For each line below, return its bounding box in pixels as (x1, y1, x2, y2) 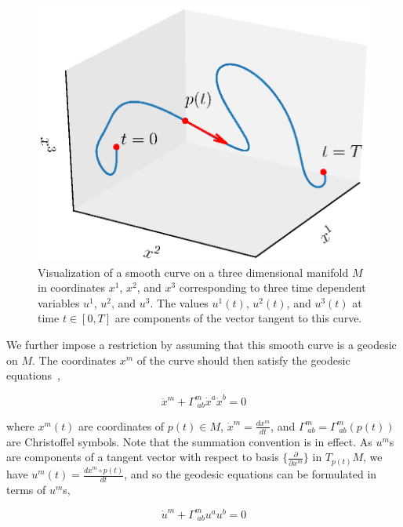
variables (38, 294, 80, 311)
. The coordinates (32, 351, 117, 368)
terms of (6, 482, 46, 498)
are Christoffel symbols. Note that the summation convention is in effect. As (6, 433, 372, 449)
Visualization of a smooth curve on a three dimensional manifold (38, 263, 349, 280)
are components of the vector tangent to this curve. (114, 310, 362, 326)
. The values (150, 294, 209, 311)
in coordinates (38, 279, 106, 296)
